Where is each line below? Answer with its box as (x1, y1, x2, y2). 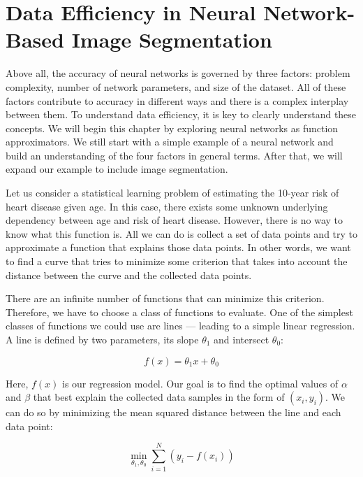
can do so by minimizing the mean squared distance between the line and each (6, 405, 341, 420)
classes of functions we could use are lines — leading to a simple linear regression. (6, 318, 355, 333)
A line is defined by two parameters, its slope (6, 332, 199, 346)
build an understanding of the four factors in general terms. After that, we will (6, 148, 343, 162)
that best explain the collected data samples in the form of (33, 390, 285, 404)
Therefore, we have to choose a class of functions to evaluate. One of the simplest (6, 304, 353, 319)
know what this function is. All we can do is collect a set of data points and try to (6, 226, 358, 241)
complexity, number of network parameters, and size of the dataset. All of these (6, 79, 346, 94)
